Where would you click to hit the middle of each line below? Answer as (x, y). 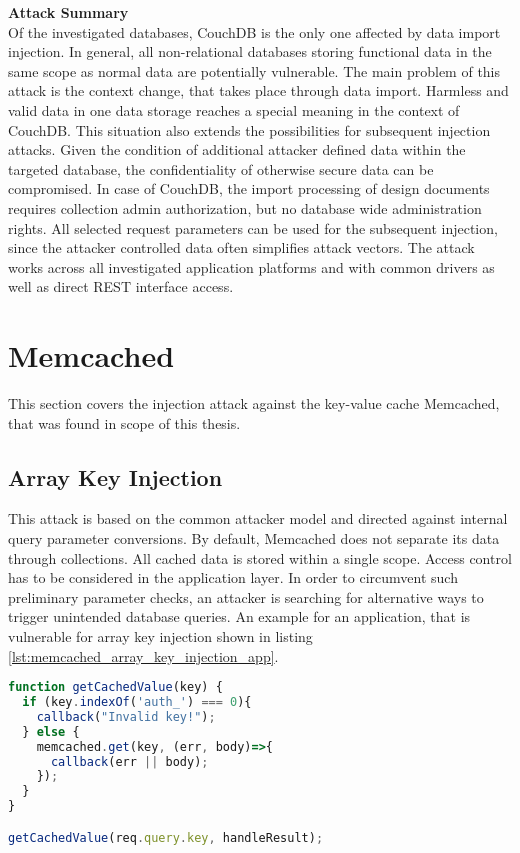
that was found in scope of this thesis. (124, 422)
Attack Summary (68, 12)
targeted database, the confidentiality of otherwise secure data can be (221, 168)
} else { (51, 731)
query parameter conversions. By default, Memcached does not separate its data (254, 538)
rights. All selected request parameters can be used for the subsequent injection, (253, 227)
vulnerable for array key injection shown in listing (160, 635)
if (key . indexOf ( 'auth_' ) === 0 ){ (137, 702)
